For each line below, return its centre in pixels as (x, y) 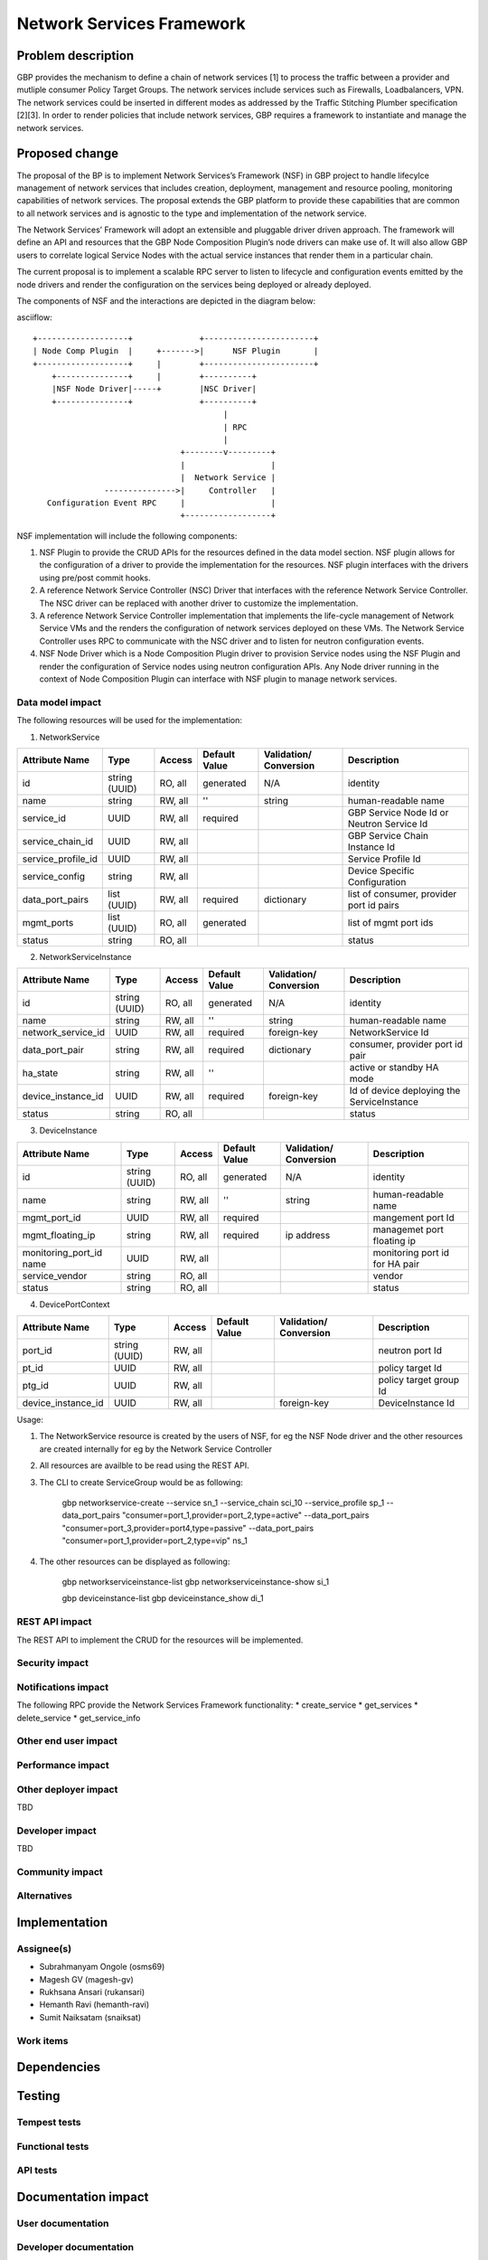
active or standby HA (394, 1068)
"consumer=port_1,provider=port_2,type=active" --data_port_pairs (246, 1515)
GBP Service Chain (388, 835)
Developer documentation (75, 2247)
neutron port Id (410, 1351)
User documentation (63, 2223)
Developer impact (56, 1831)
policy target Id (410, 1368)
